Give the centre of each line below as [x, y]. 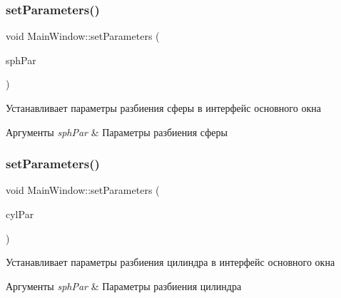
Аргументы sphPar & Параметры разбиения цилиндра [124, 286]
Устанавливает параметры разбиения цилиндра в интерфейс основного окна [170, 262]
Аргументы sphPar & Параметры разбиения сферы [117, 132]
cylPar [20, 214]
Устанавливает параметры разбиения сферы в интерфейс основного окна [163, 108]
